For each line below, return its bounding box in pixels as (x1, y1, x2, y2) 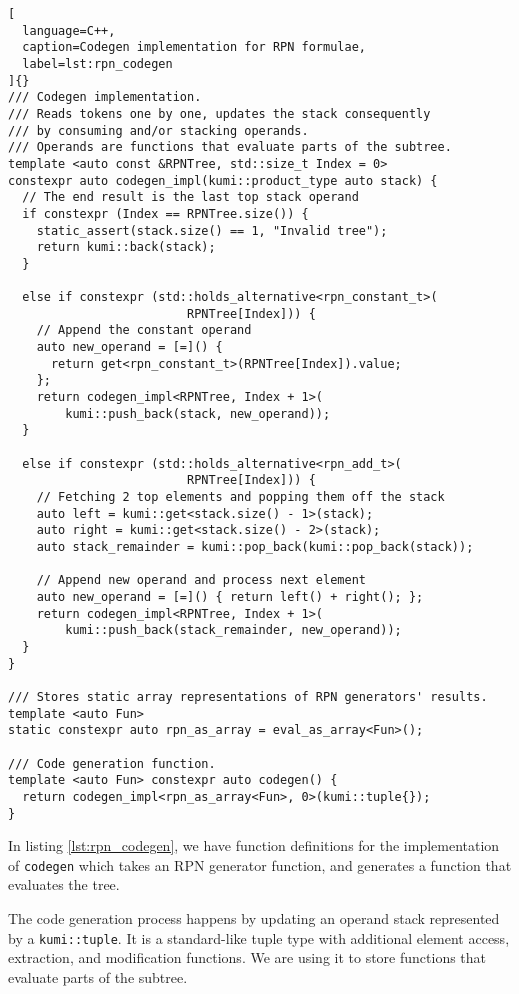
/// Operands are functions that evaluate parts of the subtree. (8, 140, 452, 155)
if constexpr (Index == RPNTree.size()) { (22, 206, 309, 221)
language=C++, (22, 23, 116, 38)
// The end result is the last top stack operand (22, 190, 359, 205)
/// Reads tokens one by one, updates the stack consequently (8, 106, 431, 121)
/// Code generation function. (8, 756, 216, 771)
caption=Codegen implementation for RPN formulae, (22, 40, 366, 55)
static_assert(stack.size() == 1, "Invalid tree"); (36, 223, 388, 238)
